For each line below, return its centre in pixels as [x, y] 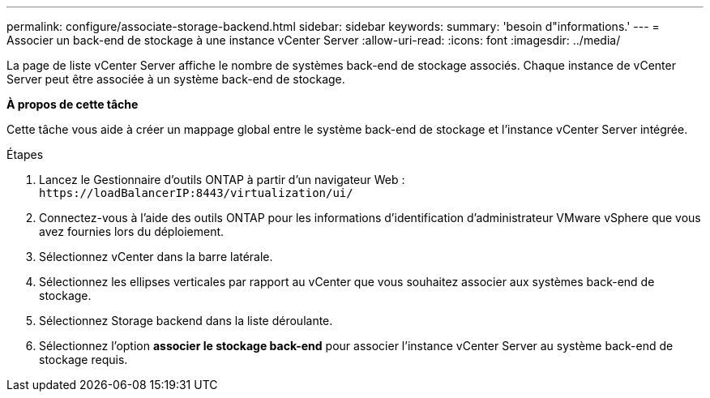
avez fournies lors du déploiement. [132, 231]
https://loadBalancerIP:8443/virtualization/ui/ [196, 193]
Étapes [25, 154]
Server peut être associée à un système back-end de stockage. [176, 79]
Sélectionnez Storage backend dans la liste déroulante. [186, 321]
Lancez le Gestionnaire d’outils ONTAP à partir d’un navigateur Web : [222, 180]
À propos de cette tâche [73, 104]
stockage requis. [83, 359]
